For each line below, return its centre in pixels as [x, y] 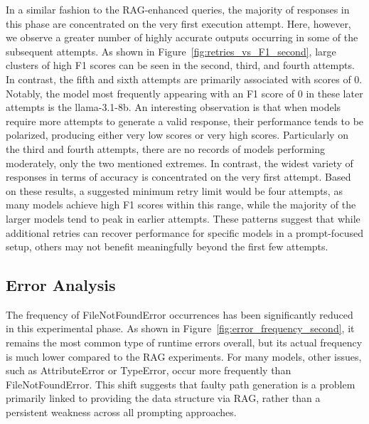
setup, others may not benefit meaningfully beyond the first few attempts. [167, 247]
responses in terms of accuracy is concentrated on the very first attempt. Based [178, 177]
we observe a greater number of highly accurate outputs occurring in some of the [182, 37]
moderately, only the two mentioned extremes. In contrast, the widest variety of [180, 163]
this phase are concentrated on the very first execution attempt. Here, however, [178, 23]
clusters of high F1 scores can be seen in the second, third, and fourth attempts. [180, 65]
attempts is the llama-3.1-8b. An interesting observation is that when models [173, 107]
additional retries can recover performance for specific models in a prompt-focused [185, 232]
